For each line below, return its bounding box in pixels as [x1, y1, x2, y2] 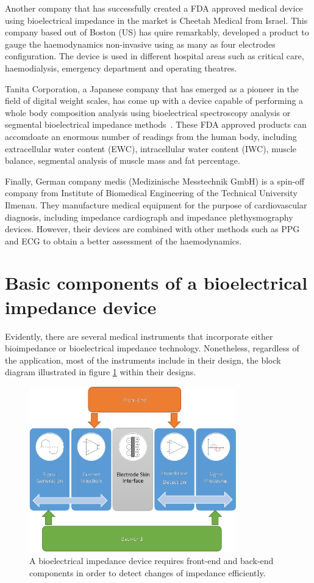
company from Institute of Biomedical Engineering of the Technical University [5, 186, 298, 199]
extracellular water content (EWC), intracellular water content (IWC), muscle [5, 142, 297, 155]
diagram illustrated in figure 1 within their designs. [5, 365, 196, 378]
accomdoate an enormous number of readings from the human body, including [5, 130, 297, 142]
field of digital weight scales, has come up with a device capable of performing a [5, 94, 304, 107]
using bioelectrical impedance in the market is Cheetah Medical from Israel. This [5, 13, 308, 26]
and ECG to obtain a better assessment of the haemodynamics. [5, 234, 242, 247]
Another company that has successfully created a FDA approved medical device [5, 2, 303, 14]
